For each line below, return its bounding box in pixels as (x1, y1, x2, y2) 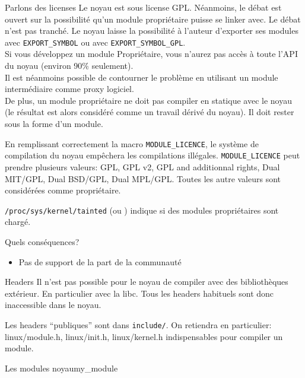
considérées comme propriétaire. (5, 184, 121, 196)
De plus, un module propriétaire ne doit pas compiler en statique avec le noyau (5, 94, 292, 106)
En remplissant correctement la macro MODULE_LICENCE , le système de (5, 137, 259, 150)
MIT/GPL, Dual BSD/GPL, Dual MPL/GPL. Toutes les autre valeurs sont (5, 172, 281, 185)
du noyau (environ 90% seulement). (5, 59, 134, 72)
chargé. (5, 215, 31, 228)
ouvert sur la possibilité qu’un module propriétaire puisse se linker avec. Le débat (5, 12, 301, 25)
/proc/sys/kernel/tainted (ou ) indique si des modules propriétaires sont (5, 204, 279, 216)
